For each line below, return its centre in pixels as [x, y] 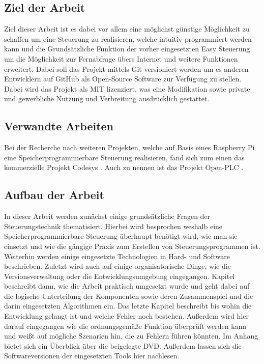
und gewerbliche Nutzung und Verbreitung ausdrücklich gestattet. [107, 99]
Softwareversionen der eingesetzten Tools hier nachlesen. [92, 356]
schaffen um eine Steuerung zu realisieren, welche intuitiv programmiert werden [128, 38]
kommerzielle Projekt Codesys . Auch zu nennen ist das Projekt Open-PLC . [124, 167]
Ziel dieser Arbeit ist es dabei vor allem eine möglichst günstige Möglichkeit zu [127, 29]
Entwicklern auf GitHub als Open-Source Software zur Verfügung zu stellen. [123, 79]
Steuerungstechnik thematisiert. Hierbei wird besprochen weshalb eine [113, 226]
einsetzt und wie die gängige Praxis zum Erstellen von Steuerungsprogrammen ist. [132, 246]
